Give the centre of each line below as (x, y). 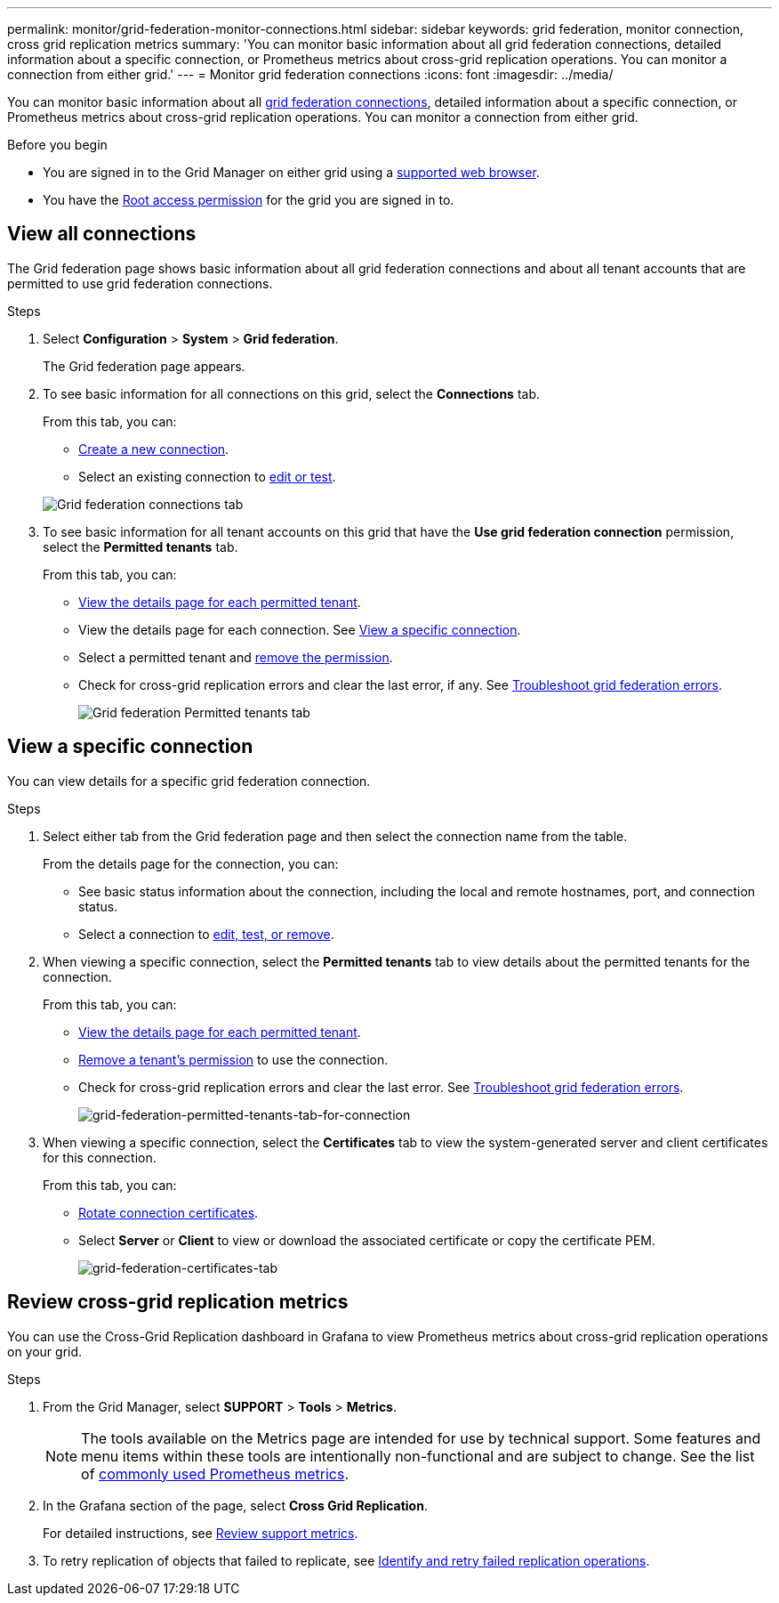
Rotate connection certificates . (169, 1212)
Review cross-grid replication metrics (178, 1302)
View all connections (102, 234)
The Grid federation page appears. (144, 366)
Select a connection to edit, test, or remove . (206, 934)
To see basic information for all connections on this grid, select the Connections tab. (292, 393)
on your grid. (45, 1351)
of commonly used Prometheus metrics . (215, 1473)
